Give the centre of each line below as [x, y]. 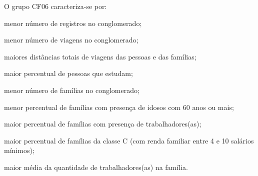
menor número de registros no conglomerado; [73, 23]
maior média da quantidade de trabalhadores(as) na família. [96, 167]
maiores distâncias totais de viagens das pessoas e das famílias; [100, 56]
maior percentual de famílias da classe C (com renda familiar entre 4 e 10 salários [129, 140]
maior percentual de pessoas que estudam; [68, 73]
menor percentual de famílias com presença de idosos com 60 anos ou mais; [119, 107]
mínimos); [19, 150]
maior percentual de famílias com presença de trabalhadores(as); [103, 124]
